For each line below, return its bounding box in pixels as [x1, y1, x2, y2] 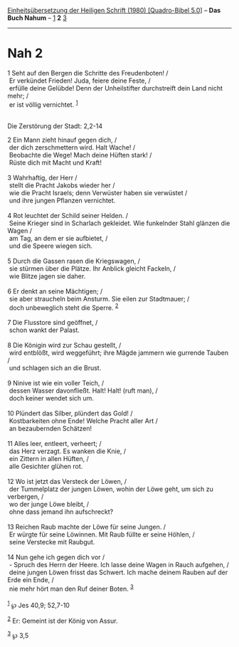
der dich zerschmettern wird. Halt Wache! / [9, 143, 136, 152]
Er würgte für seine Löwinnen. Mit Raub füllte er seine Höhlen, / [9, 530, 196, 539]
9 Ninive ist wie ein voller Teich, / [7, 379, 105, 388]
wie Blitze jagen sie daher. [9, 271, 86, 280]
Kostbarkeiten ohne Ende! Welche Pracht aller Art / [9, 417, 158, 425]
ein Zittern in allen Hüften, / [9, 455, 89, 463]
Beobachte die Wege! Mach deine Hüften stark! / [9, 150, 152, 159]
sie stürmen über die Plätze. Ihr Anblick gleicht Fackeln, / [9, 264, 176, 273]
